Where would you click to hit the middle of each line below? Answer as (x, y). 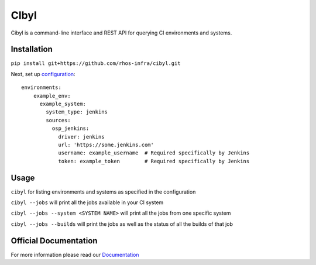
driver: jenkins (81, 137)
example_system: (63, 104)
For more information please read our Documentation (75, 254)
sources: (58, 120)
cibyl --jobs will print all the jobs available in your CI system (87, 202)
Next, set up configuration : (43, 74)
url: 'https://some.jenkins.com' (106, 144)
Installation (32, 49)
